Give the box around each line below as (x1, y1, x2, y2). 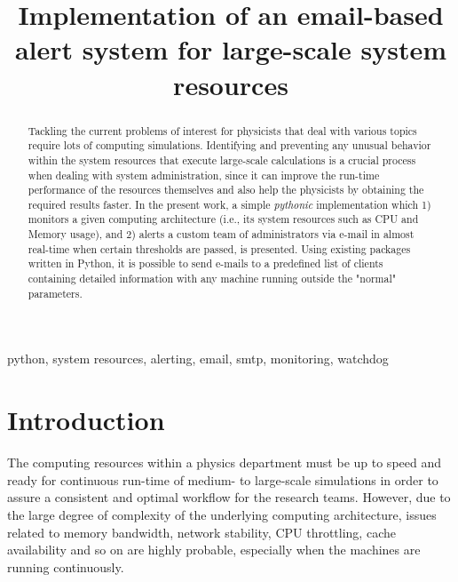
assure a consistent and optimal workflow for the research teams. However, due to (7, 488, 451, 506)
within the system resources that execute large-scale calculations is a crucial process (28, 152, 416, 167)
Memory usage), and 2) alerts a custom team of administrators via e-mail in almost (28, 227, 415, 242)
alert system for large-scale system (14, 31, 447, 68)
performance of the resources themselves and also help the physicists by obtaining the (28, 182, 424, 197)
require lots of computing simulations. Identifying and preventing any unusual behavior (28, 138, 431, 153)
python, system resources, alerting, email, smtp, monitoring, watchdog (7, 349, 389, 368)
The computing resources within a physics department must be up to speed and (7, 453, 442, 472)
